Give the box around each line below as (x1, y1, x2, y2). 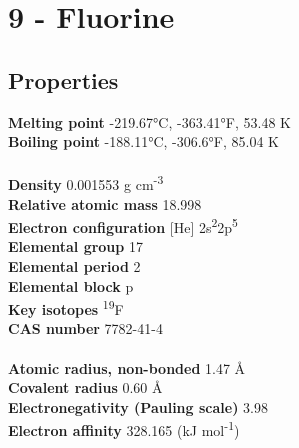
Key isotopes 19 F (8, 296, 124, 319)
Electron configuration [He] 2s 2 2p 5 (8, 214, 238, 237)
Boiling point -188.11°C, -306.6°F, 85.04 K (8, 131, 280, 152)
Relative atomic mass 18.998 (8, 193, 202, 214)
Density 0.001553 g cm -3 (8, 171, 164, 195)
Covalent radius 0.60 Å (8, 377, 163, 398)
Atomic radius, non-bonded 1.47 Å (8, 357, 246, 378)
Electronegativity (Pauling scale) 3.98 (8, 396, 268, 417)
